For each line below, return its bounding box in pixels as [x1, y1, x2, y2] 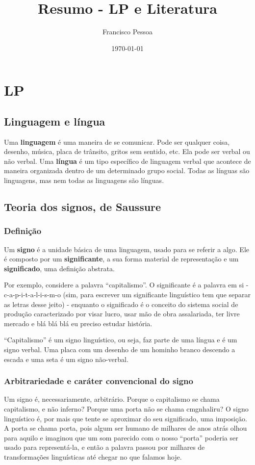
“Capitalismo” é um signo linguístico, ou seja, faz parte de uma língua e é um [4, 335, 237, 345]
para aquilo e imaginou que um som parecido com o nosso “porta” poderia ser [4, 432, 238, 442]
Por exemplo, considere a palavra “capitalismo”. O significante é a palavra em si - [4, 280, 249, 290]
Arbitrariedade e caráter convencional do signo [4, 375, 193, 387]
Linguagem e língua [4, 113, 105, 129]
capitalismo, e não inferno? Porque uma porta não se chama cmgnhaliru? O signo [4, 404, 249, 414]
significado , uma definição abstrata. [4, 263, 115, 273]
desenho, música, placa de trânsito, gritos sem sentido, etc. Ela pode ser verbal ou [4, 146, 250, 156]
